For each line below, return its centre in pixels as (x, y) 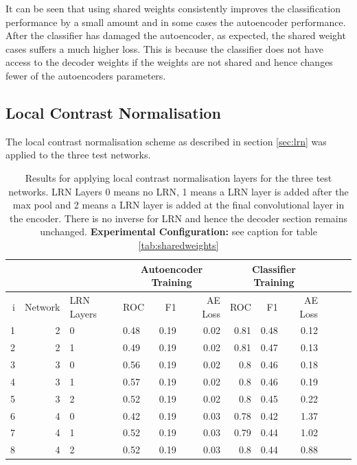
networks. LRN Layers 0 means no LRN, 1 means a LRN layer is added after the (178, 191)
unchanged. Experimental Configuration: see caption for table (178, 231)
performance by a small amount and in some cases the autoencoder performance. (176, 22)
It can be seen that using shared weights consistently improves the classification (173, 8)
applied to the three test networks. (78, 155)
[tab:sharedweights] (178, 245)
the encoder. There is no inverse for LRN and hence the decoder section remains (178, 218)
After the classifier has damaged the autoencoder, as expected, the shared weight (176, 35)
